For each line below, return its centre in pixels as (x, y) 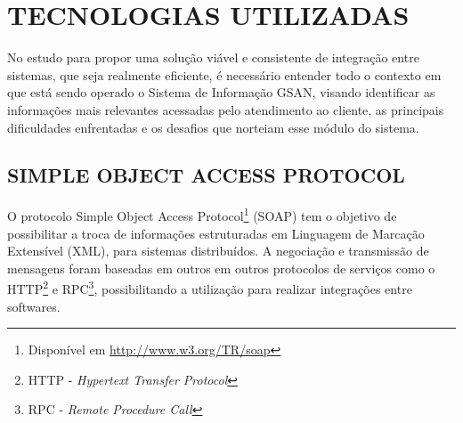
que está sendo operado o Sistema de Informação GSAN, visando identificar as (221, 92)
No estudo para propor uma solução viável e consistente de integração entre (213, 57)
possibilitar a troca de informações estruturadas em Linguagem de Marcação (216, 233)
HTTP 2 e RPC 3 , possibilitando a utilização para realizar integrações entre (210, 287)
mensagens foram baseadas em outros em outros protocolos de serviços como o (221, 268)
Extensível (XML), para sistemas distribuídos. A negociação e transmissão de (218, 251)
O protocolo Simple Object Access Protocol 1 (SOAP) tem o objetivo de (202, 214)
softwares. (34, 306)
